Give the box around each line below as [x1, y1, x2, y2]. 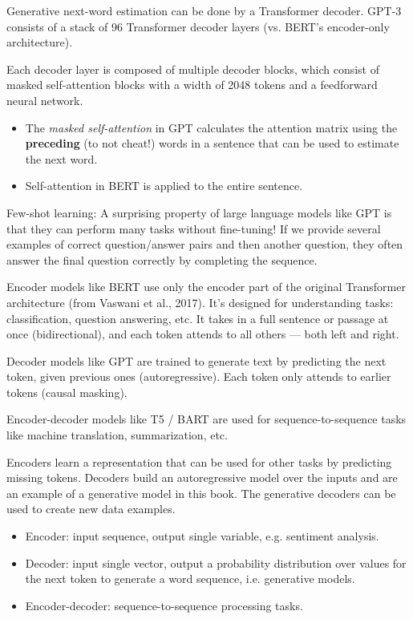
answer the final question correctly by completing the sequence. [6, 251, 318, 268]
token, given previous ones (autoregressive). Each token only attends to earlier [6, 368, 391, 385]
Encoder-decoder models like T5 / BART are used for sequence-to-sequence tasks [6, 411, 407, 427]
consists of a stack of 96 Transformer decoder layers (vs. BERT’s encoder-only [6, 18, 390, 34]
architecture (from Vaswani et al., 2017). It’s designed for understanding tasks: [6, 293, 394, 310]
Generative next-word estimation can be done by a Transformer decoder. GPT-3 [6, 2, 402, 18]
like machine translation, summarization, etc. [6, 427, 228, 443]
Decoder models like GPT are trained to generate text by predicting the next [6, 352, 387, 369]
